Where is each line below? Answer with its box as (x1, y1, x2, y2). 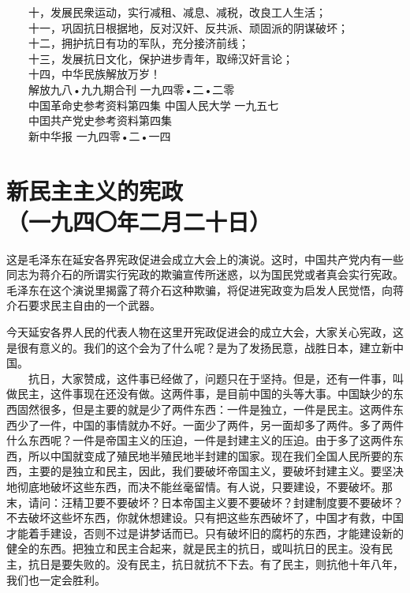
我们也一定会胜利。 (6, 571, 106, 587)
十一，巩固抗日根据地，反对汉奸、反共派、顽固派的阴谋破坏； (28, 19, 348, 36)
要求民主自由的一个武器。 (28, 297, 161, 313)
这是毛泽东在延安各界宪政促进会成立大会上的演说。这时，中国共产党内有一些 (6, 250, 404, 267)
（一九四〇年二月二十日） (6, 205, 272, 237)
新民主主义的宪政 (6, 174, 184, 206)
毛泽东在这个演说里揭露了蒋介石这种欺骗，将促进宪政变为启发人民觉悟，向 (6, 281, 393, 298)
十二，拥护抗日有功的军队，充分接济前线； (28, 35, 249, 51)
